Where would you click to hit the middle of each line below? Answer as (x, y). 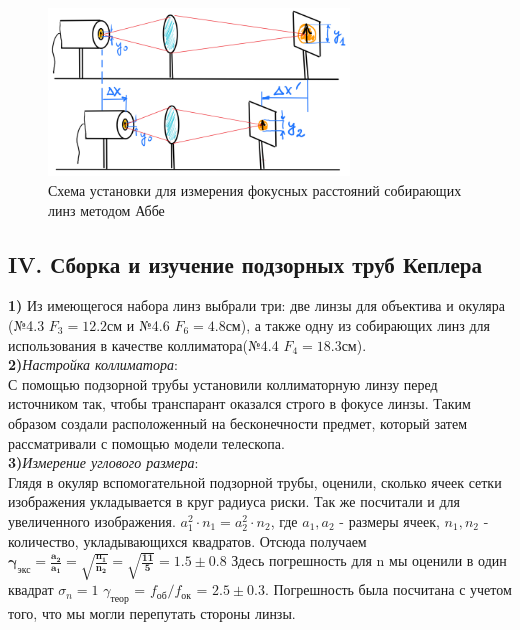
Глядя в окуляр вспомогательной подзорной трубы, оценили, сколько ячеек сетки (255, 481)
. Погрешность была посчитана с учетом (388, 589)
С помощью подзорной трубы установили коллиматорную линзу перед (223, 383)
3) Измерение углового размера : (103, 462)
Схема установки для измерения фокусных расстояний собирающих (255, 190)
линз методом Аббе (106, 209)
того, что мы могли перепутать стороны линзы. (152, 613)
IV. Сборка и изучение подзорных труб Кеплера (245, 263)
